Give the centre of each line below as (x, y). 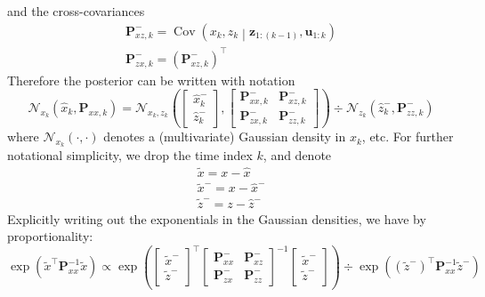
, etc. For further (408, 136)
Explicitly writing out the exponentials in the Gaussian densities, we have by (217, 218)
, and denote (297, 155)
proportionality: (50, 236)
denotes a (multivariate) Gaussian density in (225, 136)
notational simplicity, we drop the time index (130, 155)
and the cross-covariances (76, 11)
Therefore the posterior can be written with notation (151, 80)
